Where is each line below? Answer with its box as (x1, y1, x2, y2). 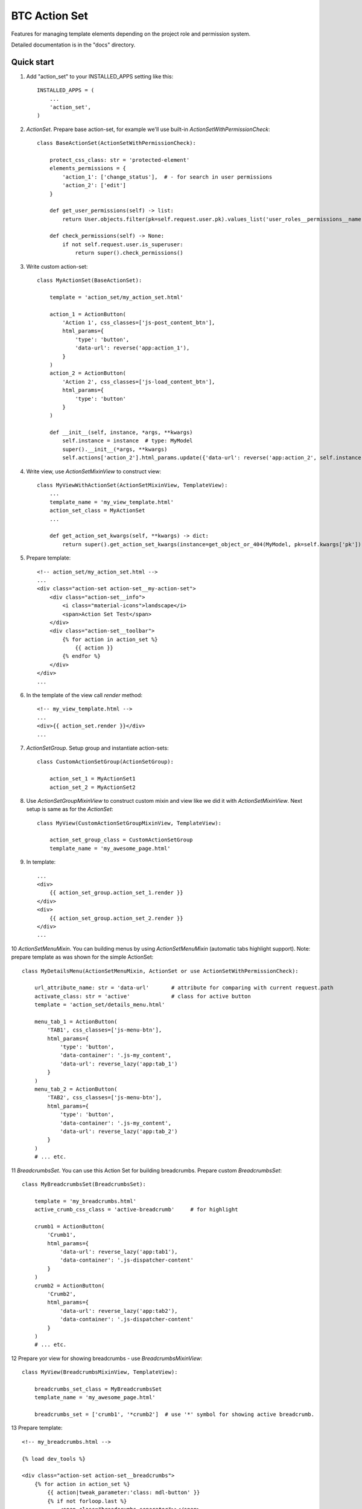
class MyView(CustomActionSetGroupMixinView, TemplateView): (37, 820, 221, 826)
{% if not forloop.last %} (47, 1498, 127, 1504)
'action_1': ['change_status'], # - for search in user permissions (62, 173, 273, 180)
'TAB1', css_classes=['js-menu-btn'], (47, 1027, 162, 1033)
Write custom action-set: (26, 263, 88, 270)
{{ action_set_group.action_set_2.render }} (49, 914, 183, 922)
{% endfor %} (62, 652, 101, 660)
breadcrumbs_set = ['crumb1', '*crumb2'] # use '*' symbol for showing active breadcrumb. (34, 1411, 315, 1418)
